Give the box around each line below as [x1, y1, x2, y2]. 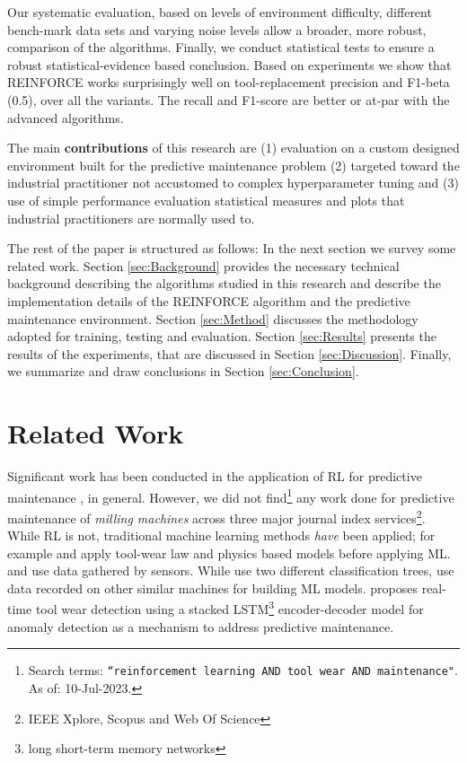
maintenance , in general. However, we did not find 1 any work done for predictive [7, 485, 454, 506]
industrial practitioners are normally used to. [7, 208, 255, 227]
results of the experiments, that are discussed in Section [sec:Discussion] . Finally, [7, 344, 452, 363]
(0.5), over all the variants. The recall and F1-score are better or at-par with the [7, 90, 450, 109]
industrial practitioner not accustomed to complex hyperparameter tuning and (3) [7, 173, 459, 192]
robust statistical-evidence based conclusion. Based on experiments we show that [7, 55, 452, 74]
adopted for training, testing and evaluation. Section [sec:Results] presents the [7, 327, 436, 346]
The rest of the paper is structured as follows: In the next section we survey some [7, 239, 456, 258]
